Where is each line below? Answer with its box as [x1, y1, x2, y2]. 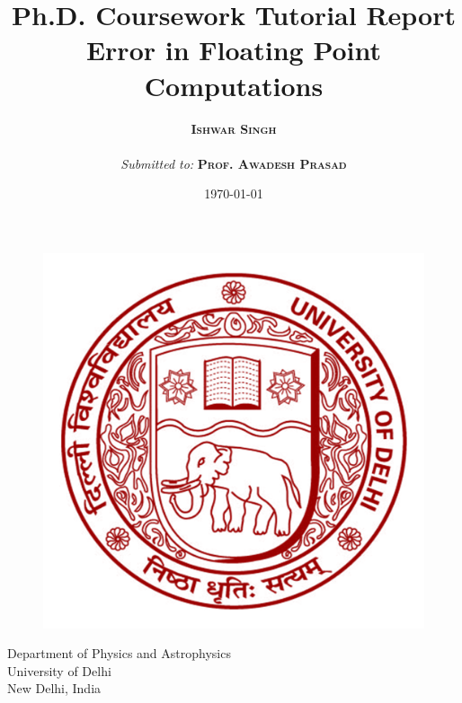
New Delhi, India [7, 679, 102, 698]
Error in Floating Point [85, 31, 382, 68]
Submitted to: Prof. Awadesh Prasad [120, 154, 347, 172]
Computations [144, 66, 324, 103]
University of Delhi [7, 661, 111, 680]
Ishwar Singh [191, 119, 277, 137]
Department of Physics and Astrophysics [7, 644, 231, 663]
